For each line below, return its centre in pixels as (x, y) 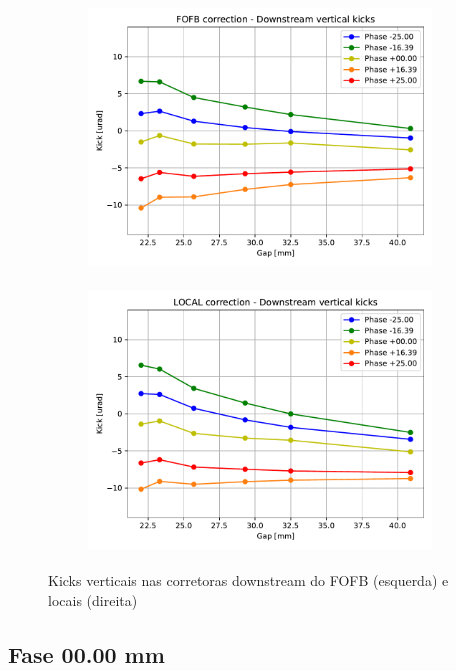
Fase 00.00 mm (86, 653)
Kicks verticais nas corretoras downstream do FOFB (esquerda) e (248, 580)
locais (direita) (93, 599)
